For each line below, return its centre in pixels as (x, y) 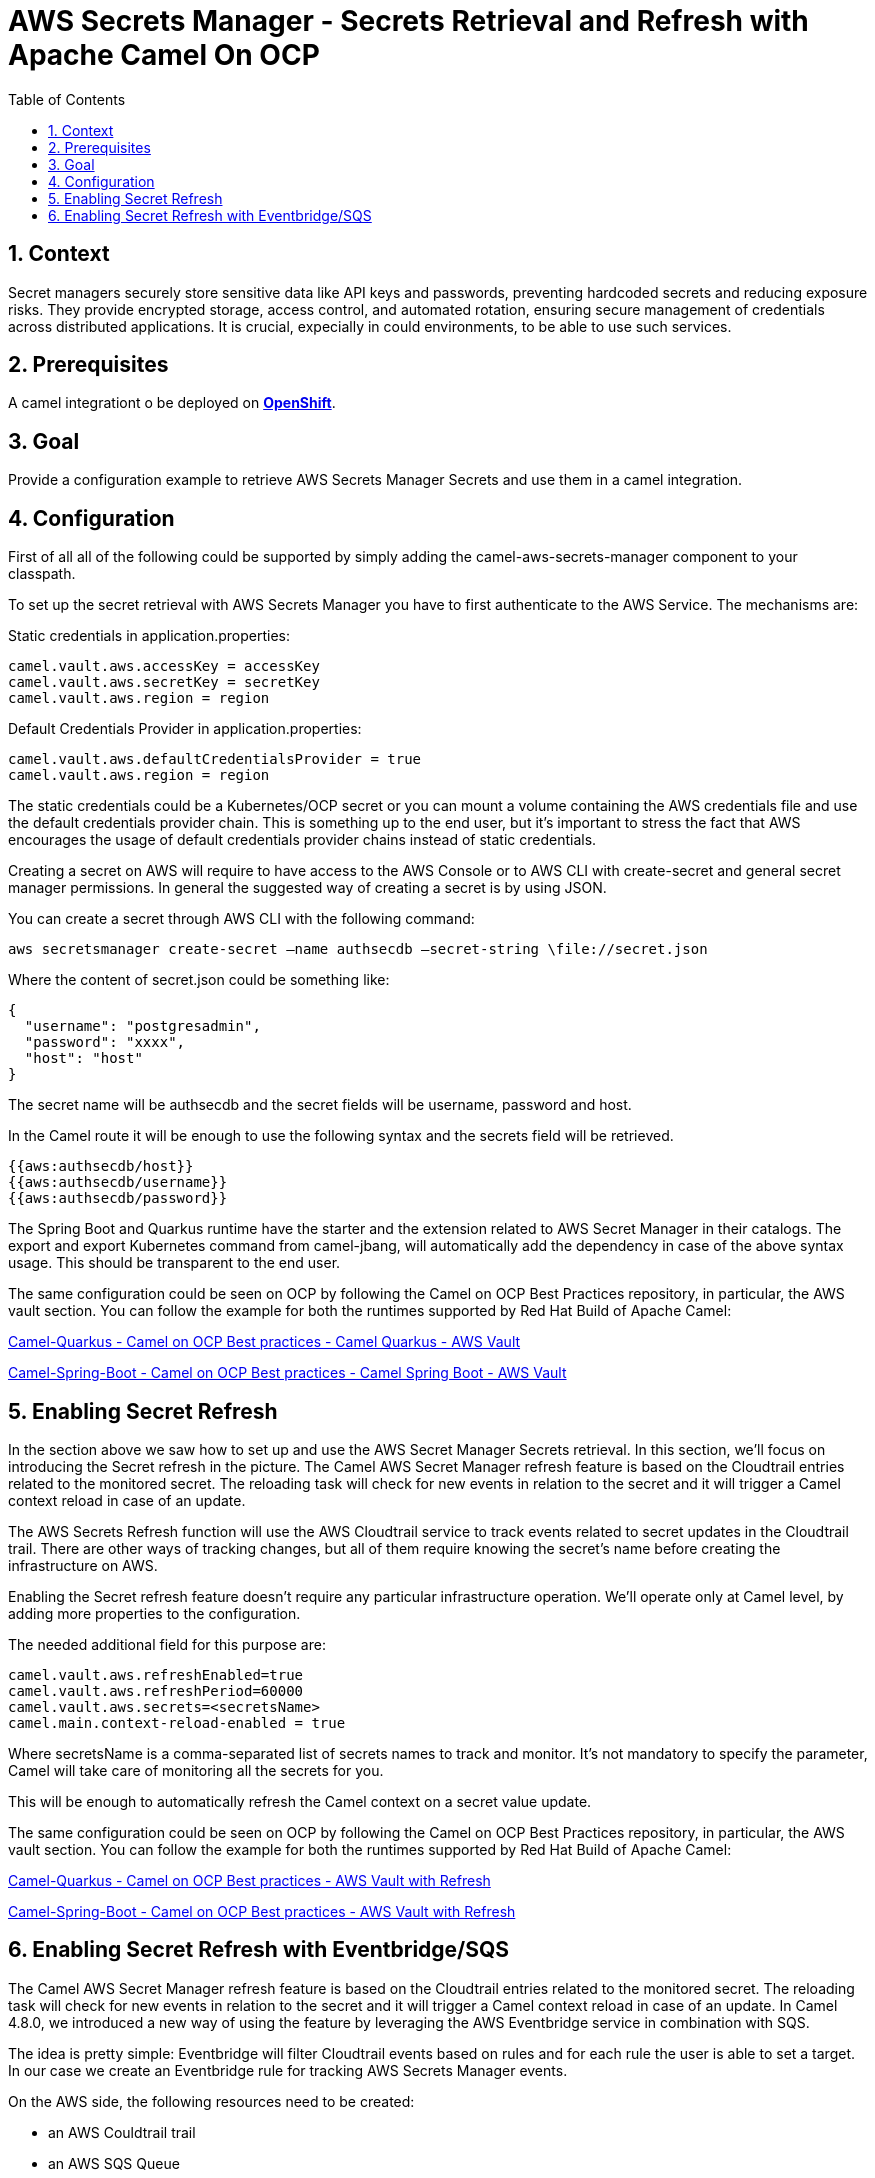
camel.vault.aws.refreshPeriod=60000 (156, 1690)
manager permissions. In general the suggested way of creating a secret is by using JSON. (307, 888)
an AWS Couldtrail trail (122, 2132)
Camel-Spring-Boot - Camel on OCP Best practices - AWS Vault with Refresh (262, 1911)
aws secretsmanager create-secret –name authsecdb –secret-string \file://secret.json (358, 949)
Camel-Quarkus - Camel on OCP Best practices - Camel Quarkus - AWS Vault (264, 1342)
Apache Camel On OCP (164, 55)
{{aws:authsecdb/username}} (118, 1182)
